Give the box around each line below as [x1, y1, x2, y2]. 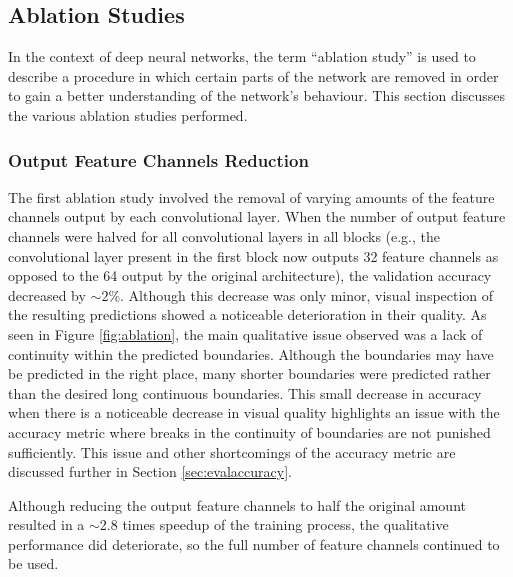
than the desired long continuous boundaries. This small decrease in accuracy [8, 382, 482, 403]
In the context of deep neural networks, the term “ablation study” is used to [8, 46, 476, 67]
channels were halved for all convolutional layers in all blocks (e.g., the [8, 225, 441, 246]
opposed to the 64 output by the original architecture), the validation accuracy [8, 265, 492, 286]
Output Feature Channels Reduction [8, 147, 309, 172]
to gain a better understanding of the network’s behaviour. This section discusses [8, 85, 505, 106]
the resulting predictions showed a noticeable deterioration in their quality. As [8, 304, 487, 325]
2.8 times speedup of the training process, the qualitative [99, 514, 449, 535]
